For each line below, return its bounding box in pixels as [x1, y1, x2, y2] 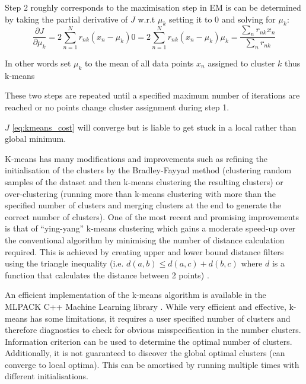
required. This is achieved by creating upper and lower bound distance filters [5, 245, 284, 258]
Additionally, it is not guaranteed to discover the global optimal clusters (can [5, 347, 285, 359]
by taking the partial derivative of [5, 12, 128, 25]
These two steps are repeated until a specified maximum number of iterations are [5, 89, 300, 101]
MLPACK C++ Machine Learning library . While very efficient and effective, [5, 300, 286, 312]
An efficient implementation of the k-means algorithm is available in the [5, 288, 266, 301]
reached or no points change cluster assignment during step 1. [5, 101, 230, 113]
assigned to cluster [208, 57, 275, 69]
